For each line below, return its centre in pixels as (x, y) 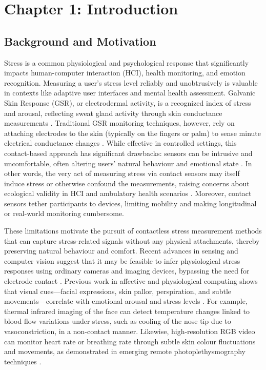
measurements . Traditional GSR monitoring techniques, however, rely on (119, 123)
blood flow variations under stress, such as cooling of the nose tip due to (118, 321)
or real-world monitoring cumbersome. (64, 213)
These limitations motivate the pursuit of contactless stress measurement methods (133, 231)
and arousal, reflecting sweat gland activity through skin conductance (113, 113)
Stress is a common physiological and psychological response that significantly (127, 62)
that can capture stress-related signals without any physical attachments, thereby (132, 240)
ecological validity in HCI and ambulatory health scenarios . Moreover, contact (128, 193)
